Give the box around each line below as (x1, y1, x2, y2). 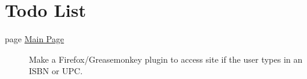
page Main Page (5, 33, 64, 45)
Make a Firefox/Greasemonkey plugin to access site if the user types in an (29, 52, 303, 65)
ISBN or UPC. (29, 65, 83, 77)
